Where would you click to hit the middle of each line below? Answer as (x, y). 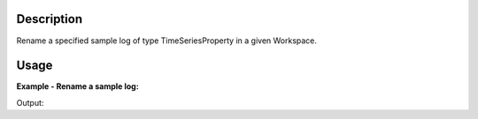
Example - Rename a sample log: (77, 86)
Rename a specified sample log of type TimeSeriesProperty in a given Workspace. (167, 41)
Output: (30, 102)
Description (50, 19)
